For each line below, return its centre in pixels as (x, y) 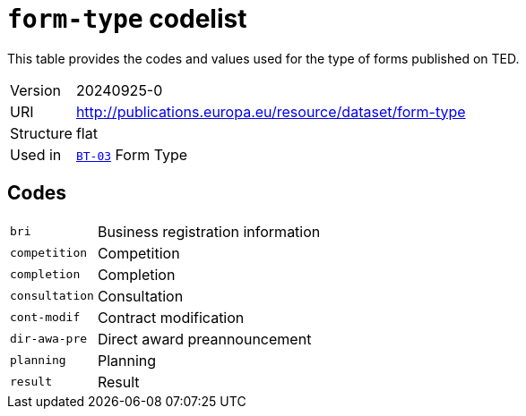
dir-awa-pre (49, 339)
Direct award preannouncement (204, 339)
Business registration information (209, 231)
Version (35, 90)
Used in (36, 154)
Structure (41, 133)
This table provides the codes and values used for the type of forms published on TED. (263, 58)
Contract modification (171, 317)
